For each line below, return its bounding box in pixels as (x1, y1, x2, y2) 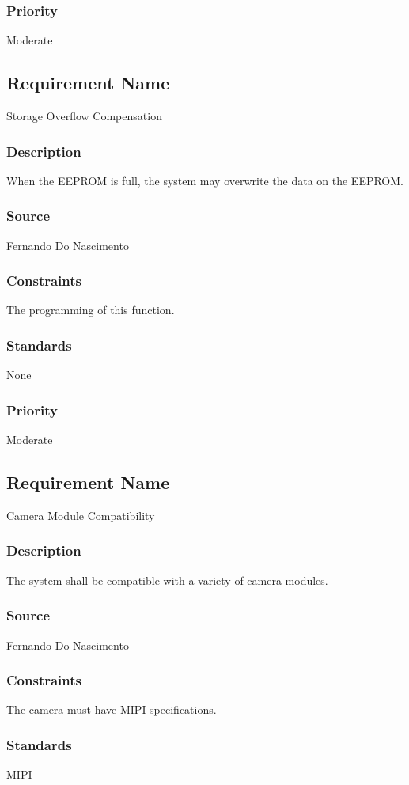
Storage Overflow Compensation (6, 108, 162, 124)
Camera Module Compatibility (6, 506, 155, 523)
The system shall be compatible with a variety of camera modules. (6, 571, 328, 588)
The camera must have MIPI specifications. (6, 701, 217, 718)
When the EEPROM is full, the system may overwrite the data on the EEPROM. (6, 172, 403, 188)
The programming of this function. (6, 301, 175, 318)
